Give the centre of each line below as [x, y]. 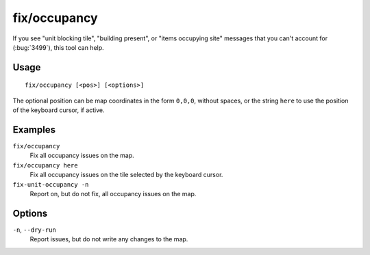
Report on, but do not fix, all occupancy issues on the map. [113, 193]
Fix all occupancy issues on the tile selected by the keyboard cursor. [126, 175]
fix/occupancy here [45, 165]
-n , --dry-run [34, 230]
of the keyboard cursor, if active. [59, 110]
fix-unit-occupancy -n [51, 184]
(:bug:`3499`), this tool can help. [58, 47]
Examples [34, 130]
